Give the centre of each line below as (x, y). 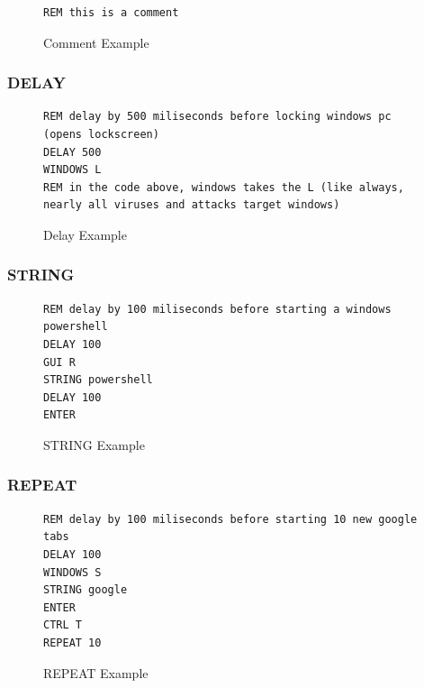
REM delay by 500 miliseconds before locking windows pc (217, 117)
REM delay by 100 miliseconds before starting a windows (217, 309)
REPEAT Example (96, 672)
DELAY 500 (72, 152)
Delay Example (85, 234)
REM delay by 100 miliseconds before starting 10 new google (230, 519)
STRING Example (94, 444)
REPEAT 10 (72, 642)
